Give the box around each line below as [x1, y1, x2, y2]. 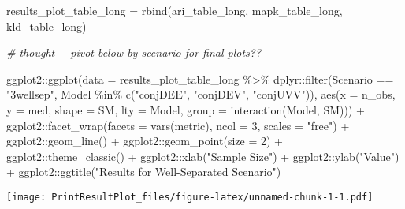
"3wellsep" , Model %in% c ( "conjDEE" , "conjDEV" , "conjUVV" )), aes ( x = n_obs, [6, 86, 396, 103]
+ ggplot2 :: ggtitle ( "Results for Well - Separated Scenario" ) [6, 163, 281, 180]
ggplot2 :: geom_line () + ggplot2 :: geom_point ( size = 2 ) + [6, 132, 283, 149]
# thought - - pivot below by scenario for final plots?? [6, 44, 262, 61]
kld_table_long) [6, 17, 87, 34]
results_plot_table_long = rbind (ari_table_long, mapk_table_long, [6, 2, 343, 18]
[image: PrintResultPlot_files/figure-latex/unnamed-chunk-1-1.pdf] [6, 191, 373, 203]
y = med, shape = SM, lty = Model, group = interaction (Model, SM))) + [6, 101, 365, 118]
